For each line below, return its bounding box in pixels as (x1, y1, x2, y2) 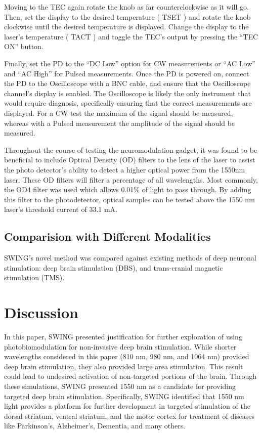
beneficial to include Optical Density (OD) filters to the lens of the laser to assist (4, 154, 255, 165)
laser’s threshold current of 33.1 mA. (4, 204, 117, 214)
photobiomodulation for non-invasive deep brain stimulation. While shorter (4, 341, 237, 352)
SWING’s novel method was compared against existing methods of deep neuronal (4, 252, 256, 263)
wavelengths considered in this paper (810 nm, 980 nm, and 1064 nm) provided (4, 351, 249, 362)
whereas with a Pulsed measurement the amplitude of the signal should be (4, 117, 235, 128)
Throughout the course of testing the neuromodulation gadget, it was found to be (4, 144, 257, 155)
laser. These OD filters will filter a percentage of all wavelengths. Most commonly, (4, 174, 258, 185)
